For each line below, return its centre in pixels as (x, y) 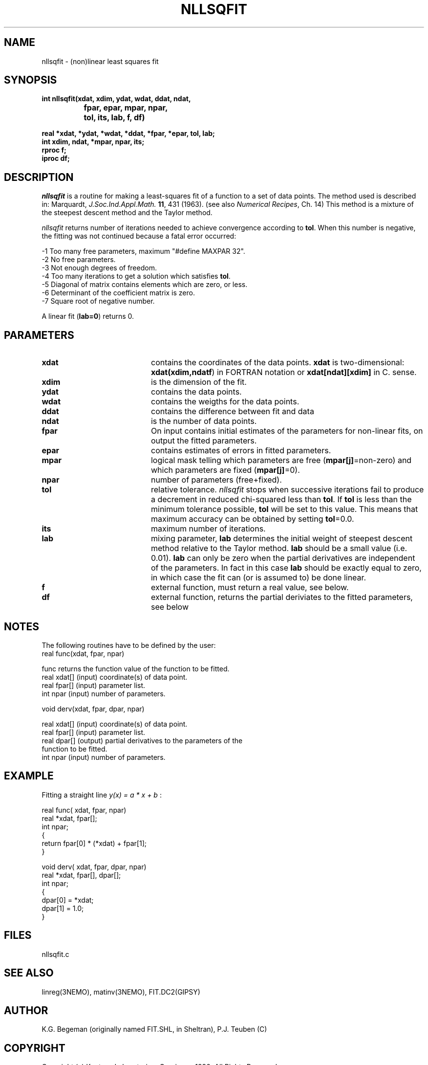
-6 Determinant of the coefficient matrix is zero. (118, 293)
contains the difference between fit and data (232, 411)
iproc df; (56, 158)
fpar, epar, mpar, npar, (126, 108)
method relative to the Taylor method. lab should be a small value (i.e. (279, 548)
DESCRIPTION (39, 177)
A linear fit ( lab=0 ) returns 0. (88, 316)
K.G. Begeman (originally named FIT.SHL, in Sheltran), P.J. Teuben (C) (154, 1029)
